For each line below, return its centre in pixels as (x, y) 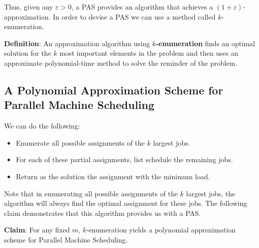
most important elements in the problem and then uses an (149, 53)
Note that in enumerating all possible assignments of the (91, 193)
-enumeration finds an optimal (205, 43)
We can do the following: (42, 126)
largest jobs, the (211, 193)
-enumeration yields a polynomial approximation (161, 230)
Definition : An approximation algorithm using (77, 43)
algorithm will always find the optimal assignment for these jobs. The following (126, 203)
